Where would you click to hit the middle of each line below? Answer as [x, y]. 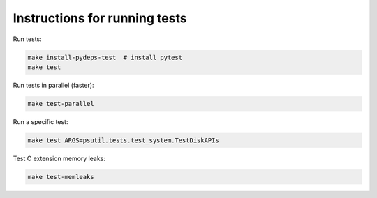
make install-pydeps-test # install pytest [105, 57]
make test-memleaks [61, 177]
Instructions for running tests [100, 18]
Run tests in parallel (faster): [53, 85]
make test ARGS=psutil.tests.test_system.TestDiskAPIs [123, 140]
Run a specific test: [40, 121]
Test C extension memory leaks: [59, 158]
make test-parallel [61, 104]
